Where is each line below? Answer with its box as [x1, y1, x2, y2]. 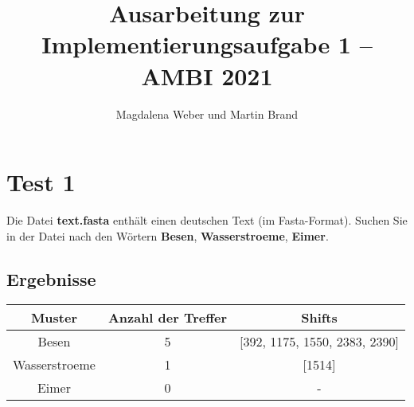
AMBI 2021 [141, 59, 273, 92]
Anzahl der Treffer [107, 308, 227, 327]
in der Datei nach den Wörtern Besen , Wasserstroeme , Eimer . [6, 227, 329, 244]
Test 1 [6, 166, 76, 198]
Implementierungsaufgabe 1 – [41, 28, 373, 61]
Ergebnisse [6, 266, 96, 291]
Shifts [301, 308, 338, 327]
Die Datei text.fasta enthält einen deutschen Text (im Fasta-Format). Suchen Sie [6, 212, 408, 229]
